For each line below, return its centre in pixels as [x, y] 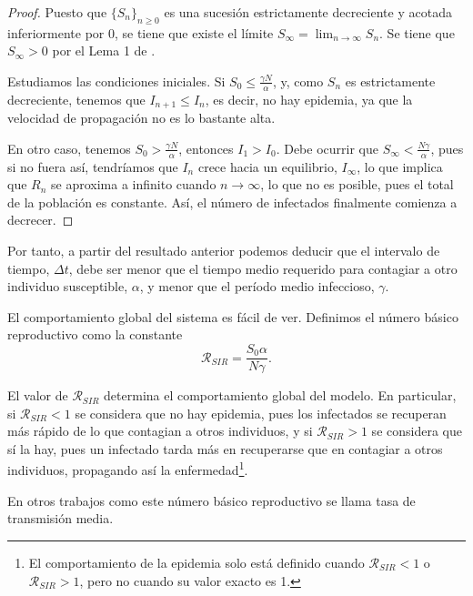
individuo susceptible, [68, 286]
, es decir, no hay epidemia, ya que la [309, 99]
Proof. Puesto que [57, 12]
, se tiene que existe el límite [194, 32]
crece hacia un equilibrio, [267, 166]
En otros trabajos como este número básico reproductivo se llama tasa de [211, 500]
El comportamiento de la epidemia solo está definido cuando [196, 562]
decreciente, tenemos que [76, 99]
